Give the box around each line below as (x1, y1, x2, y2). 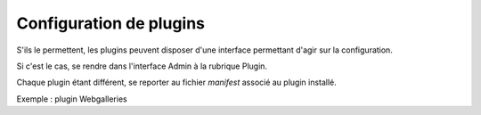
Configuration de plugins (16, 13, 205, 33)
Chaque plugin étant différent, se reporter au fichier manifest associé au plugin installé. (16, 77, 338, 88)
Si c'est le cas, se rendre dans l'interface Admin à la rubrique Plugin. (16, 61, 267, 71)
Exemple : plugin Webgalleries (16, 94, 128, 104)
